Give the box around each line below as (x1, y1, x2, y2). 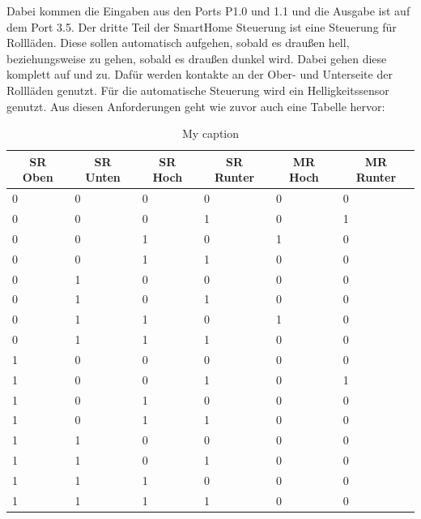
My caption (181, 125, 239, 142)
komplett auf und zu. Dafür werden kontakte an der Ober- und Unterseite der (6, 66, 393, 83)
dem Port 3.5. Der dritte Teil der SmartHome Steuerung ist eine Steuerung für (6, 18, 397, 35)
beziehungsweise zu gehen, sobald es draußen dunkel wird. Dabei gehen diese (6, 49, 387, 66)
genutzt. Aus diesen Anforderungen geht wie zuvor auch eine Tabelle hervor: (6, 97, 385, 114)
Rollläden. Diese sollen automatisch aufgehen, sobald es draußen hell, (6, 34, 350, 51)
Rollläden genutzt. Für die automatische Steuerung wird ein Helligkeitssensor (6, 81, 389, 98)
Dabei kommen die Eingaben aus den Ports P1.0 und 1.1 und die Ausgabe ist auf (6, 2, 410, 19)
